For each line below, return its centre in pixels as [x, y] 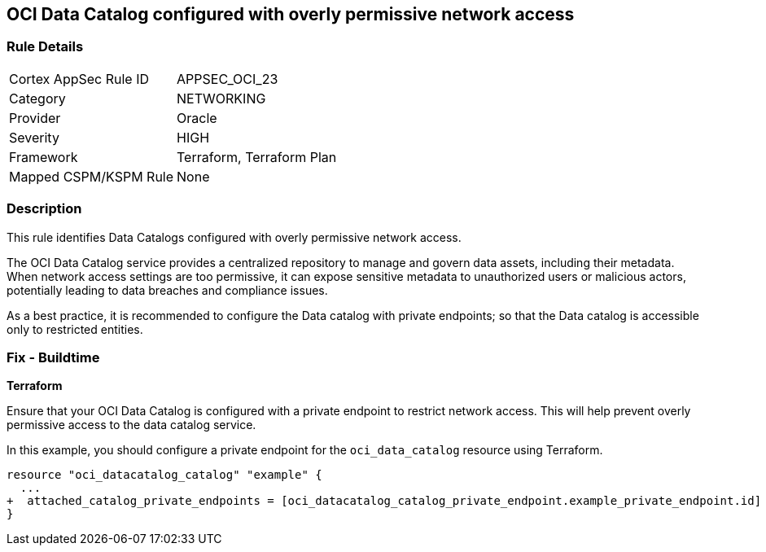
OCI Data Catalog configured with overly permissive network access [291, 14]
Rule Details [45, 47]
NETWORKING [221, 98]
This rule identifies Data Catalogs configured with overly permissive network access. [234, 237]
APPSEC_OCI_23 [228, 79]
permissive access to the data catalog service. [131, 425]
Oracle [197, 118]
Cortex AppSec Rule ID [79, 79]
